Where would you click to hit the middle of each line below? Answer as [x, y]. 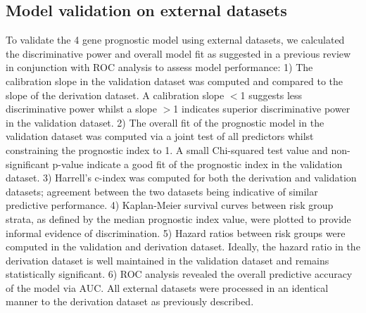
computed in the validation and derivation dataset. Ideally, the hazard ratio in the [183, 247]
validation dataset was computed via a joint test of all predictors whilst [160, 136]
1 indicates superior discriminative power [262, 109]
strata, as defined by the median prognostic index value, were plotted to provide [178, 218]
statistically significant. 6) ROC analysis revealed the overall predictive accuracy [179, 274]
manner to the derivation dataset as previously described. [130, 301]
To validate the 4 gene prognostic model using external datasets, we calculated [175, 40]
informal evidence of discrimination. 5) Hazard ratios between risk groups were [176, 232]
